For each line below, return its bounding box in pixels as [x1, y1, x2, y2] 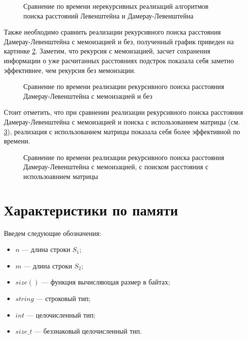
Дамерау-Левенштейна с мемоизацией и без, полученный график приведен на [4, 36, 234, 46]
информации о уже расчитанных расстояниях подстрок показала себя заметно [4, 55, 234, 65]
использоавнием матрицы [23, 171, 98, 181]
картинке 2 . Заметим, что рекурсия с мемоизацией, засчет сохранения [4, 46, 211, 56]
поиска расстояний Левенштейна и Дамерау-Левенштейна [23, 10, 194, 20]
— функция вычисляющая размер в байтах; [41, 277, 170, 287]
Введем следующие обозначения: [4, 228, 102, 238]
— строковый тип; [36, 293, 90, 303]
